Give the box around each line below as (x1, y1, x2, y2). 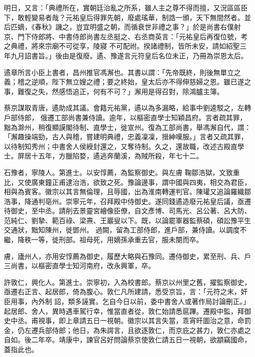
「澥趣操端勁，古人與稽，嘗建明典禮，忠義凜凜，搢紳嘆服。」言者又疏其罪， (4, 131, 248, 142)
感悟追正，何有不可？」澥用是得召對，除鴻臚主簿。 (58, 86, 224, 96)
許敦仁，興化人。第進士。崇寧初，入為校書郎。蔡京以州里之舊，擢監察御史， (4, 277, 251, 287)
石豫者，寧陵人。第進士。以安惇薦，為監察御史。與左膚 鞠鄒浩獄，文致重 (4, 167, 240, 177)
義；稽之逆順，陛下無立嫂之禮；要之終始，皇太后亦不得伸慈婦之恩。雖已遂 (4, 76, 244, 87)
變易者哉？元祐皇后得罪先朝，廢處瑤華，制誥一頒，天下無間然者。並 (31, 12, 251, 22)
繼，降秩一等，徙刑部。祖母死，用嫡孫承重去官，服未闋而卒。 (4, 234, 203, 245)
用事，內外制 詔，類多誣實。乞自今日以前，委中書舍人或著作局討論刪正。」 (10, 296, 250, 306)
